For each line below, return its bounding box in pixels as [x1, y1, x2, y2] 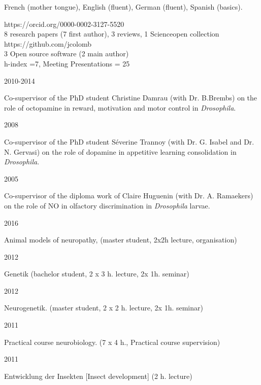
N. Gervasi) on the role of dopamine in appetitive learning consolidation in [4, 146, 237, 157]
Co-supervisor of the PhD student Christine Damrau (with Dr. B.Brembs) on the [4, 92, 257, 103]
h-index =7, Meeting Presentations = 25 [4, 58, 130, 68]
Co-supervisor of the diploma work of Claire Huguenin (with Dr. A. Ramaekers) [4, 190, 253, 201]
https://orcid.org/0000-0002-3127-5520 [4, 18, 124, 29]
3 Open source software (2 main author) [4, 48, 129, 59]
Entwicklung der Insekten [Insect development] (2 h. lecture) [4, 370, 192, 381]
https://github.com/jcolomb [4, 38, 91, 49]
